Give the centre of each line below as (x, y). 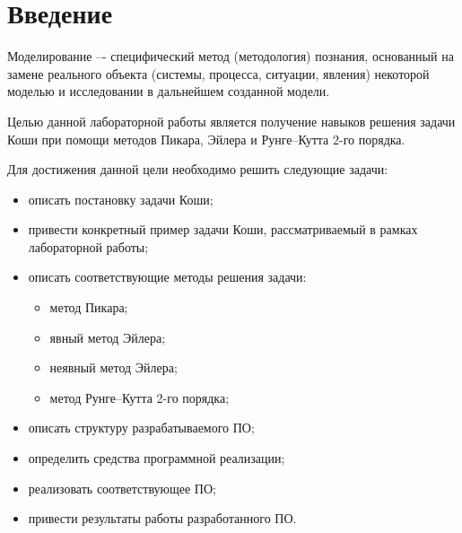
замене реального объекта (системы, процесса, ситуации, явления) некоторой (218, 73)
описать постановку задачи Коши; (121, 199)
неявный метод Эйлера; (113, 367)
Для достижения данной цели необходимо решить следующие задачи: (198, 169)
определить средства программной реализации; (157, 458)
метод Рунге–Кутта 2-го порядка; (139, 397)
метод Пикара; (89, 307)
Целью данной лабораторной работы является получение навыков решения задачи (231, 121)
